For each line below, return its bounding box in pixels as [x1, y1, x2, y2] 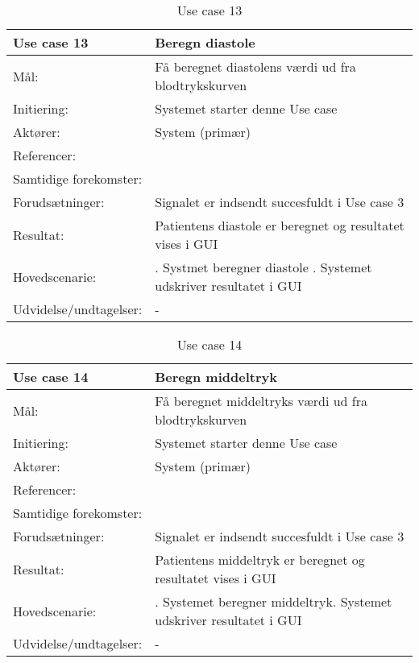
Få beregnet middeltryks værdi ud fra [155, 392, 367, 410]
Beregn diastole [155, 33, 255, 52]
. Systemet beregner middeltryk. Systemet [155, 592, 392, 611]
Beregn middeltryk [155, 367, 277, 386]
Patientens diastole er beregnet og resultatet [155, 216, 404, 234]
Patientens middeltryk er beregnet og [155, 550, 365, 569]
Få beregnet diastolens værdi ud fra [155, 57, 356, 76]
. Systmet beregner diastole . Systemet [155, 258, 372, 276]
